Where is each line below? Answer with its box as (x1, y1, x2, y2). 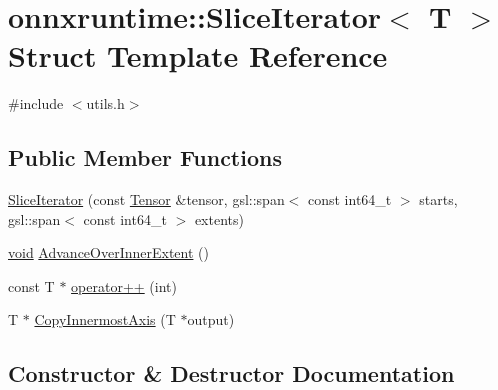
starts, (419, 189, 458, 210)
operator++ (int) (71, 275, 177, 296)
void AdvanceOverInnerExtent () (8, 242, 209, 263)
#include (8, 93, 64, 114)
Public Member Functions (8, 142, 282, 173)
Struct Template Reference (8, 35, 388, 76)
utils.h (86, 93, 125, 114)
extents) (194, 208, 244, 229)
